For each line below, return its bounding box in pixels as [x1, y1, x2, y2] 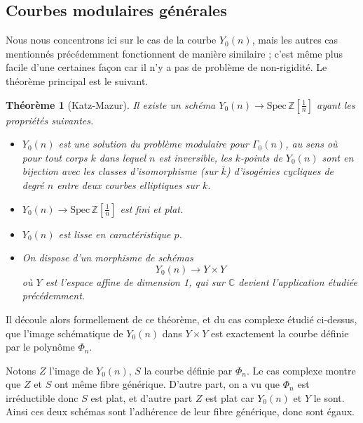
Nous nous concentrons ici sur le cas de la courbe [6, 32, 217, 47]
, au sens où [285, 136, 338, 151]
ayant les [316, 97, 355, 112]
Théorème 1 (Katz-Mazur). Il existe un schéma [6, 97, 216, 112]
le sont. [313, 390, 345, 405]
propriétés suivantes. [6, 112, 94, 127]
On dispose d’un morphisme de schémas [22, 250, 193, 265]
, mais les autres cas [252, 32, 338, 47]
